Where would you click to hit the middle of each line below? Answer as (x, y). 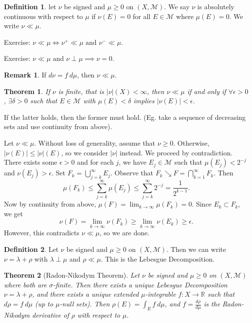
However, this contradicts (42, 233)
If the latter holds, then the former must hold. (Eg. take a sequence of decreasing (125, 117)
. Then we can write (196, 249)
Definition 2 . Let (31, 249)
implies (144, 101)
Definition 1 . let (30, 6)
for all (142, 16)
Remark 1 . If (25, 74)
